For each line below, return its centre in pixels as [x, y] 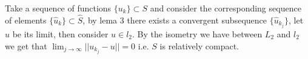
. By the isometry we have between [197, 33]
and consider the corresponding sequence [226, 8]
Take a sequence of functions [58, 8]
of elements [26, 20]
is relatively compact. [199, 45]
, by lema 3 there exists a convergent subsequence [175, 20]
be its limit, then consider [60, 33]
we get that [26, 45]
